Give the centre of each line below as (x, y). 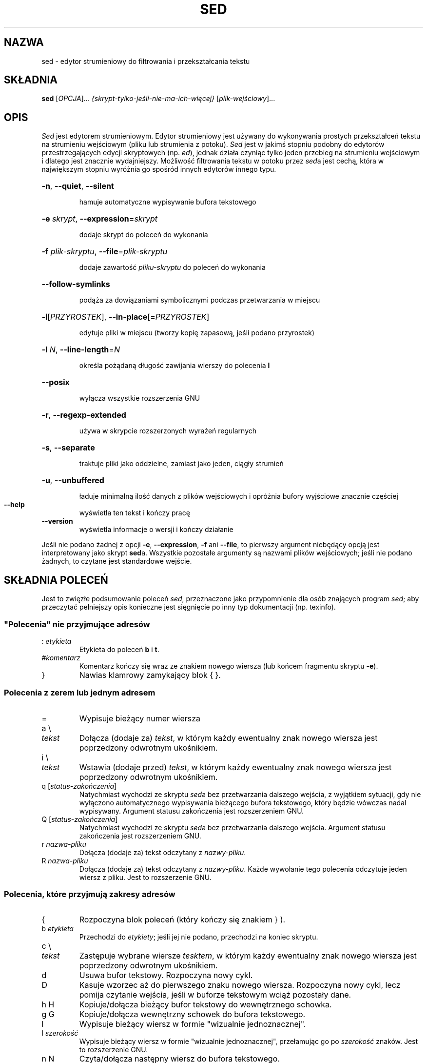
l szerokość (60, 1033)
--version (57, 521)
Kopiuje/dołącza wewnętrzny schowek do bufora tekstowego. (192, 1014)
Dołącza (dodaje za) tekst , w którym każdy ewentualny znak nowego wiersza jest (228, 738)
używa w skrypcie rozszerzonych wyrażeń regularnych (168, 431)
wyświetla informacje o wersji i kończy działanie (156, 530)
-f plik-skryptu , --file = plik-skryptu (105, 252)
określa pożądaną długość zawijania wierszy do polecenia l (175, 366)
